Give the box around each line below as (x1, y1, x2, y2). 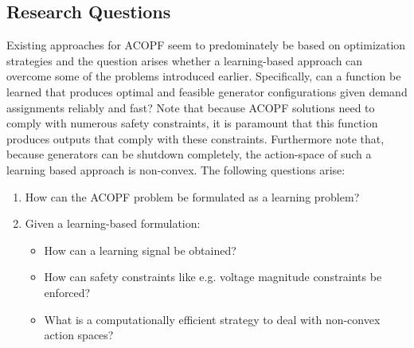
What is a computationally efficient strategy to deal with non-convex (44, 311, 381, 327)
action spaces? (44, 326, 114, 343)
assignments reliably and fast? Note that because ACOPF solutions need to (6, 99, 375, 115)
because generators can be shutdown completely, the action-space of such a (6, 146, 372, 162)
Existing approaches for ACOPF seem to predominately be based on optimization (6, 37, 406, 53)
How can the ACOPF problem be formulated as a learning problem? (25, 188, 360, 205)
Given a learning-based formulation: (25, 215, 201, 232)
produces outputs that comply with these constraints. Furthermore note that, (6, 130, 385, 147)
